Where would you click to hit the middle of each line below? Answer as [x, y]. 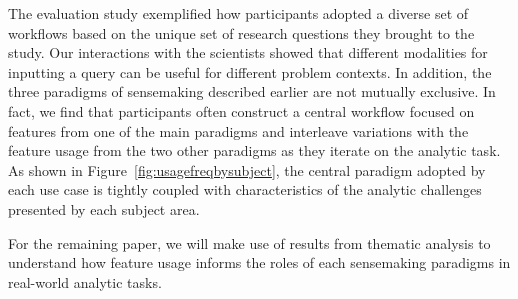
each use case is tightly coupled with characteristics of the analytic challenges [245, 189]
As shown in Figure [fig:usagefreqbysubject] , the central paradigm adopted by [247, 169]
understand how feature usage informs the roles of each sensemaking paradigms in [259, 262]
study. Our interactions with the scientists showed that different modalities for [248, 52]
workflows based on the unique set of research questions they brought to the [241, 32]
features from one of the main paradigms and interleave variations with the [238, 130]
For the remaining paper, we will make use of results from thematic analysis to [249, 242]
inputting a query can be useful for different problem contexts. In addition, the [250, 71]
